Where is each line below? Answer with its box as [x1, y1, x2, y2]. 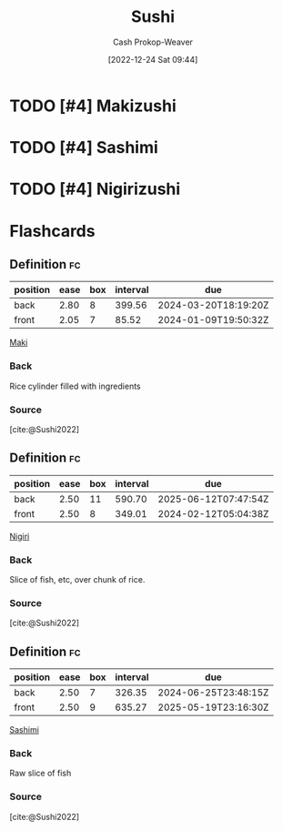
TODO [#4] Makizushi [9, 96, 177, 116]
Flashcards [9, 220, 96, 241]
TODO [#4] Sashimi [9, 137, 159, 158]
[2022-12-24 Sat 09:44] [107, 54, 198, 65]
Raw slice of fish [9, 767, 72, 779]
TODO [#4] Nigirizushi [9, 179, 181, 199]
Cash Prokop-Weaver [112, 36, 194, 47]
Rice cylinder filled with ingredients [9, 380, 141, 391]
